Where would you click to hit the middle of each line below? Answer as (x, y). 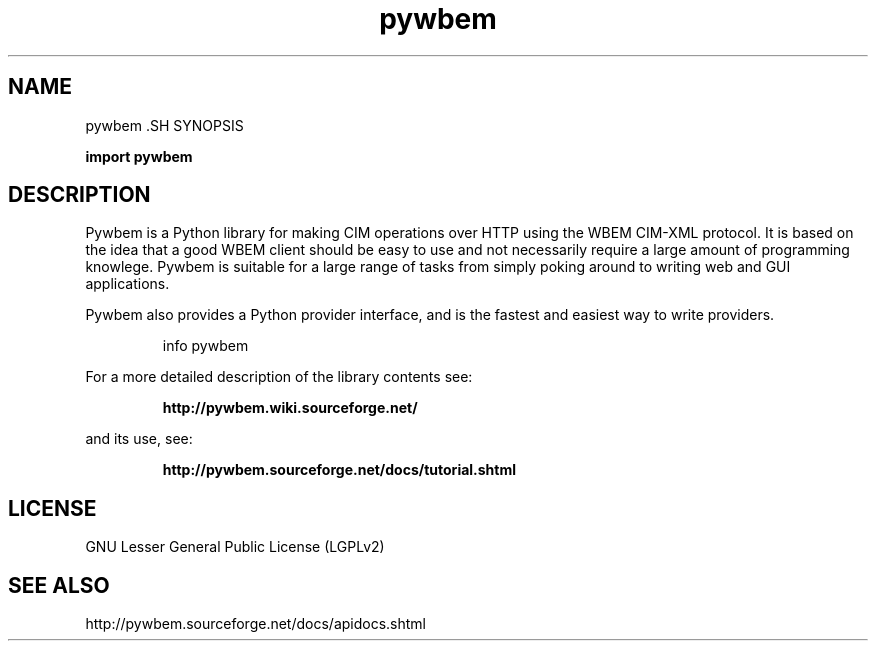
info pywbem (205, 346)
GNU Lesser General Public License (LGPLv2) (235, 547)
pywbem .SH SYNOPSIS (164, 125)
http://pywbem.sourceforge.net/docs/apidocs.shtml (255, 624)
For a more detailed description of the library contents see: (279, 377)
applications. (127, 284)
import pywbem (139, 156)
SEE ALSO (59, 585)
